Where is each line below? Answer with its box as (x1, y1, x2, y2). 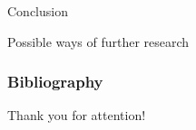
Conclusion (7, 2, 68, 20)
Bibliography (7, 70, 103, 93)
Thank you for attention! (7, 106, 146, 125)
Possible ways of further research (7, 32, 190, 51)
